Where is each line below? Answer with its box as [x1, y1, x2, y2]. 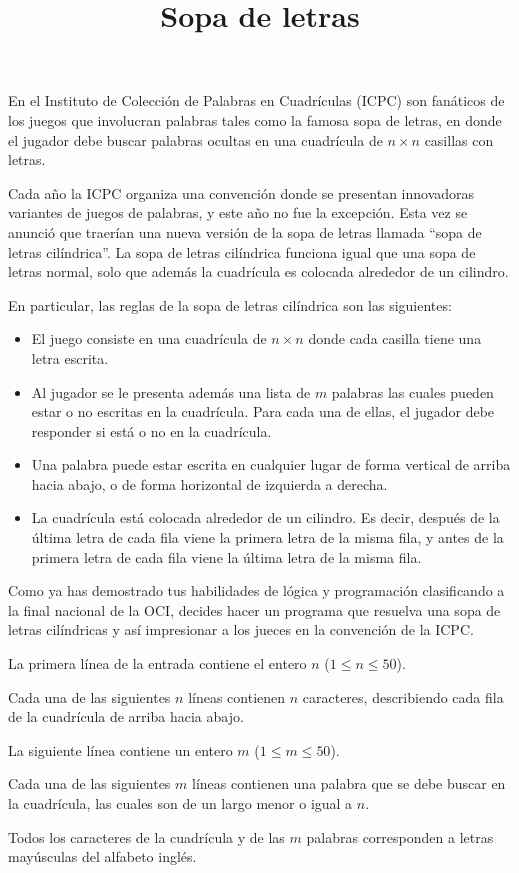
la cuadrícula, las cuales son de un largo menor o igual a [8, 793, 353, 813]
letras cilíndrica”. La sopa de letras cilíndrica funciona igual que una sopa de [8, 241, 476, 262]
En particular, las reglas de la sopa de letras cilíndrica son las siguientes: [8, 294, 452, 315]
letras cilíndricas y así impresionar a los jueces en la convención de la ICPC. [8, 619, 474, 640]
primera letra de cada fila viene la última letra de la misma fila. [31, 546, 422, 567]
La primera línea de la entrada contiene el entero [8, 653, 307, 674]
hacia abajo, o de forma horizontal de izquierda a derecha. [31, 473, 388, 494]
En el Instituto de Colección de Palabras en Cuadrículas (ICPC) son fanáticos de [8, 90, 505, 111]
